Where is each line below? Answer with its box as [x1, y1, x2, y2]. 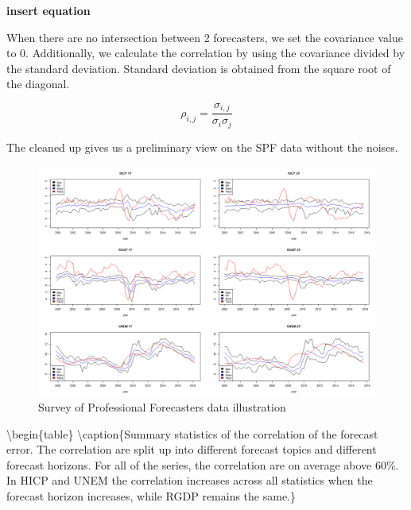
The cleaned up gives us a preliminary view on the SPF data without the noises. [6, 138, 398, 155]
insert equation [6, 2, 91, 18]
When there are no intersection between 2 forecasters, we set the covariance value [6, 29, 403, 45]
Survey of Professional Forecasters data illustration [38, 399, 286, 415]
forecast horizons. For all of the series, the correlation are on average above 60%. [6, 456, 399, 473]
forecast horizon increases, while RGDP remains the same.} [6, 488, 297, 504]
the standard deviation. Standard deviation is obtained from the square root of [6, 60, 391, 76]
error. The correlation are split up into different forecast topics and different [6, 441, 377, 458]
